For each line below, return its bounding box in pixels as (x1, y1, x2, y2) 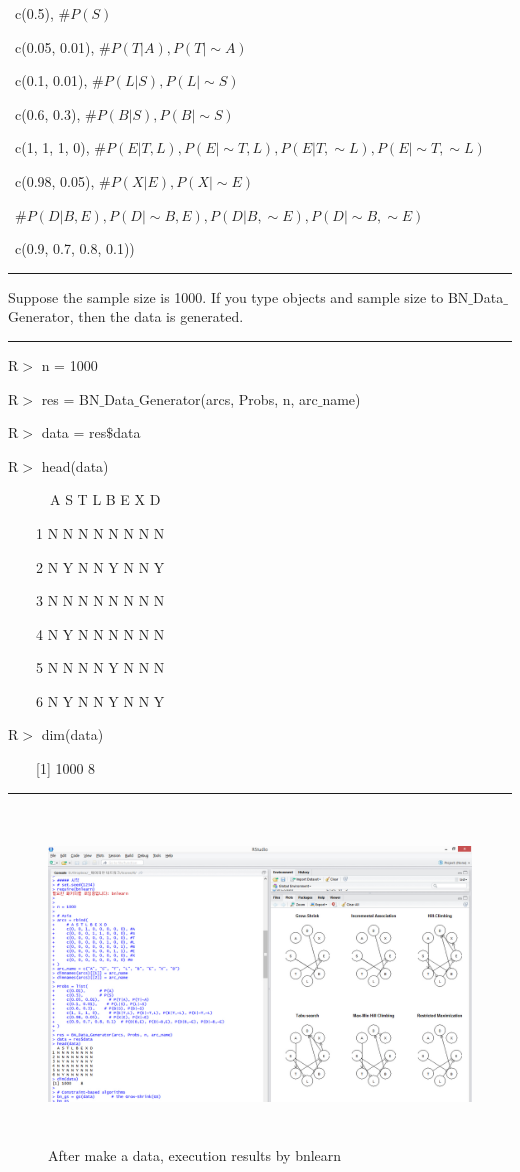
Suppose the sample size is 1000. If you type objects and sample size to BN (8, 286, 469, 307)
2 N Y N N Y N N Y (35, 556, 165, 577)
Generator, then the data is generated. (8, 306, 244, 327)
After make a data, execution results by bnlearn (48, 1144, 342, 1165)
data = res (41, 422, 107, 443)
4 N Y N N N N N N (35, 623, 165, 644)
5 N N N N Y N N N (35, 657, 165, 678)
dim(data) (41, 724, 104, 745)
